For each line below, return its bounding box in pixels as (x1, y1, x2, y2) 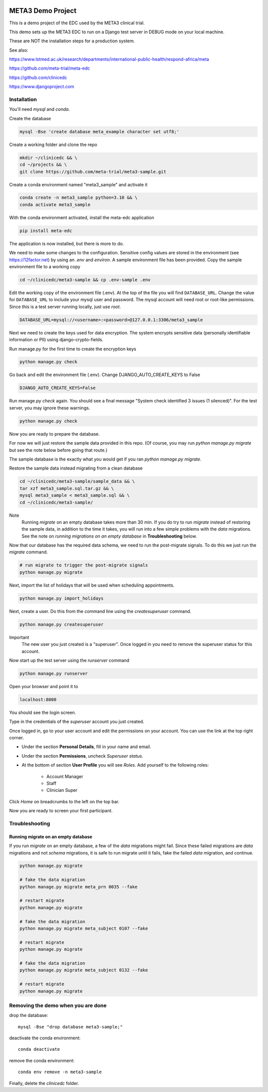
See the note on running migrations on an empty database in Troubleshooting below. (21, 533, 197, 539)
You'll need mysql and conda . (9, 106, 70, 112)
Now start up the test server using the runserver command (9, 657, 130, 663)
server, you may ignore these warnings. (9, 405, 90, 411)
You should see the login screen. (9, 709, 76, 715)
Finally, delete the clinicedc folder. (9, 1080, 79, 1086)
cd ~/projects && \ (19, 162, 67, 167)
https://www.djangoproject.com (9, 83, 74, 89)
